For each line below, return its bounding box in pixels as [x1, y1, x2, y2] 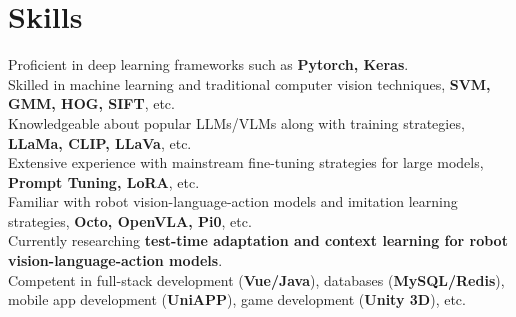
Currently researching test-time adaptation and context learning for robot [8, 230, 508, 251]
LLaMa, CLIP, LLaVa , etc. [8, 132, 192, 153]
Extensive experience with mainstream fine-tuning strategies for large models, [8, 152, 484, 173]
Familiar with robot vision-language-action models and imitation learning [8, 191, 458, 212]
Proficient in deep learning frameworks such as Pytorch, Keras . [8, 54, 409, 75]
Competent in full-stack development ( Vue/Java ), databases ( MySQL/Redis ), [8, 269, 505, 290]
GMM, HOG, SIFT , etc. [8, 93, 175, 114]
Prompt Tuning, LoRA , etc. [8, 171, 200, 192]
